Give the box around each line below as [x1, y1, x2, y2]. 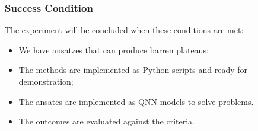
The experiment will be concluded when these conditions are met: [5, 24, 244, 36]
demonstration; [18, 75, 74, 87]
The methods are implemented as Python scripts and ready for [18, 63, 248, 76]
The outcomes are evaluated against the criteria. [18, 115, 195, 127]
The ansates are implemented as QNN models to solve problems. [18, 95, 254, 107]
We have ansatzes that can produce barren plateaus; [18, 43, 209, 56]
